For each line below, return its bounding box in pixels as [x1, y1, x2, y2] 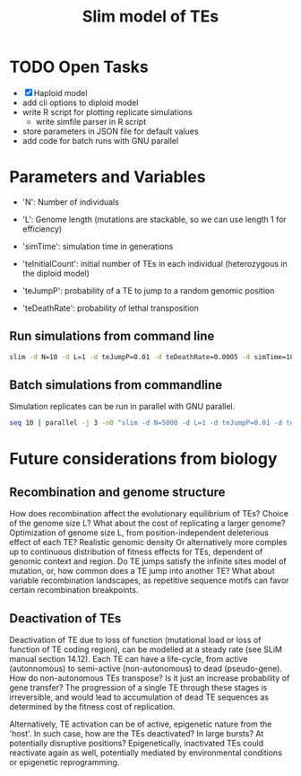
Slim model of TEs [82, 6, 219, 27]
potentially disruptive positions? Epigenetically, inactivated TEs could [9, 738, 264, 749]
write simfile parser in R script [35, 116, 146, 127]
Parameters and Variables [9, 167, 206, 188]
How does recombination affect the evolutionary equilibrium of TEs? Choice [9, 508, 289, 519]
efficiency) [21, 223, 63, 234]
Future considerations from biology [9, 449, 278, 469]
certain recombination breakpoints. [9, 585, 139, 595]
